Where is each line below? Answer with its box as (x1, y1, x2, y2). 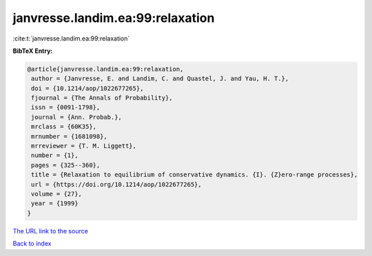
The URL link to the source (12, 226, 89, 235)
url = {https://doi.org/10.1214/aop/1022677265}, (31, 181, 203, 188)
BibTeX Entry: (12, 47, 53, 55)
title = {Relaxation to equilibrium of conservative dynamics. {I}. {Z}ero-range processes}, (31, 171, 358, 178)
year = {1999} (31, 200, 79, 207)
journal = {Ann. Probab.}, (31, 113, 122, 121)
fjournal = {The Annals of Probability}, (31, 94, 173, 102)
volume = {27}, (31, 190, 83, 198)
